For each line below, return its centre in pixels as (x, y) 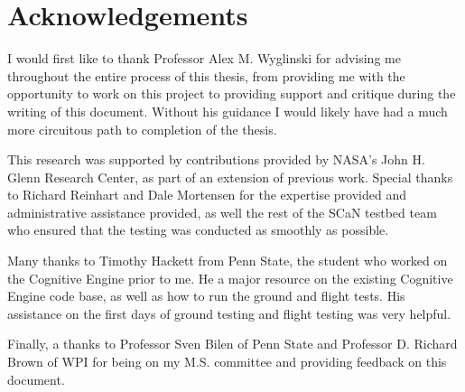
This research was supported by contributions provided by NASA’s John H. (216, 159)
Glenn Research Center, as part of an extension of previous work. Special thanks (230, 177)
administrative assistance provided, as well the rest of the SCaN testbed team (222, 212)
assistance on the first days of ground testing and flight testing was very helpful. (229, 313)
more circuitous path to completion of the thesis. (142, 129)
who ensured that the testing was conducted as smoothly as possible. (198, 230)
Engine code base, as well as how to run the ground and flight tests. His (206, 296)
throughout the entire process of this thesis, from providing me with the (206, 75)
